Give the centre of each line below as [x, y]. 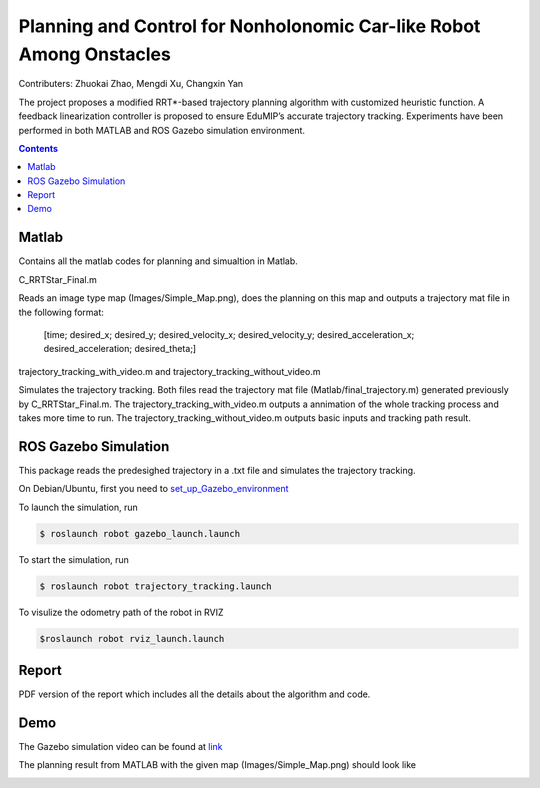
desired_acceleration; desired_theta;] [120, 349]
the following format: [61, 312]
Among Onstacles [95, 54]
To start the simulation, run [74, 559]
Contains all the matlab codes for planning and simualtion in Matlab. [158, 261]
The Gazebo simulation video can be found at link [121, 746]
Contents [38, 148]
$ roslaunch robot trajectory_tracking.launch [155, 586]
